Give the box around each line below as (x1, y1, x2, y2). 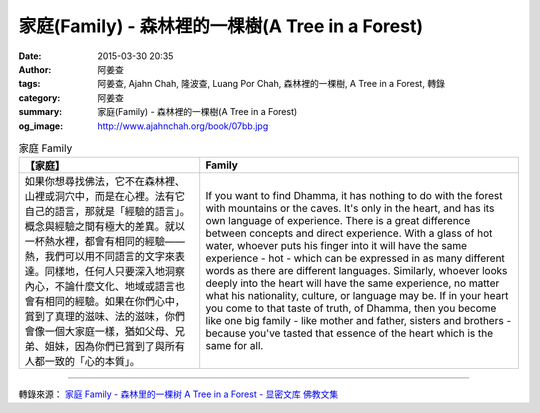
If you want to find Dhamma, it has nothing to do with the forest (205, 189, 503, 203)
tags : (18, 78, 41, 90)
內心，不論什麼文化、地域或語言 (24, 280, 175, 294)
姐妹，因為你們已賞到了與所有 (44, 340, 185, 354)
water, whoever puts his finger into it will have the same (205, 239, 468, 253)
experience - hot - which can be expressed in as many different (205, 251, 505, 265)
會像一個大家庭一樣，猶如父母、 (24, 325, 175, 339)
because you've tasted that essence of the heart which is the (205, 326, 494, 340)
